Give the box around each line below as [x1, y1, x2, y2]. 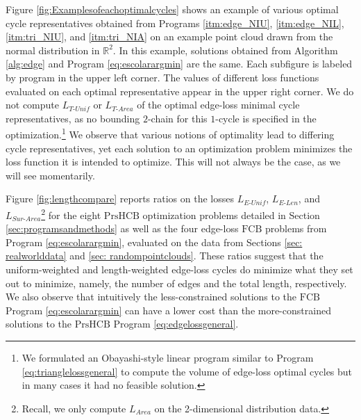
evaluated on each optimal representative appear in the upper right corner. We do [6, 83, 354, 98]
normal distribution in [6, 42, 100, 57]
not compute [6, 97, 59, 112]
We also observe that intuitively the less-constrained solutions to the [6, 289, 297, 304]
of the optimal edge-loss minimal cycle [137, 97, 300, 112]
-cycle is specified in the [215, 111, 317, 125]
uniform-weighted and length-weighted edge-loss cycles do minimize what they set [6, 262, 353, 276]
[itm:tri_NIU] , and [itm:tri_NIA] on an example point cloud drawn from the [6, 29, 333, 44]
